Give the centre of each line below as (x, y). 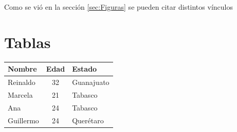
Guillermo (23, 120)
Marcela (20, 94)
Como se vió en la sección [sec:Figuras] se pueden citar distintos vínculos (118, 7)
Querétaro (88, 120)
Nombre (22, 69)
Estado (85, 69)
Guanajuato (91, 82)
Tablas (28, 42)
